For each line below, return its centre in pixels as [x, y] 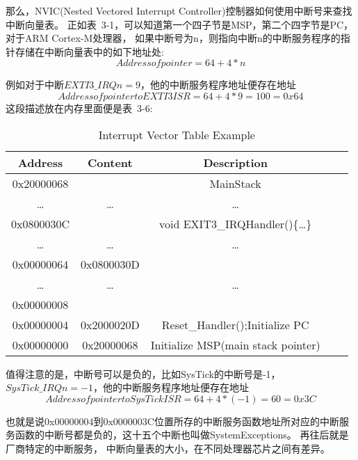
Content [110, 162]
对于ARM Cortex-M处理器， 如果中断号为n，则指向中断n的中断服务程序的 [173, 38]
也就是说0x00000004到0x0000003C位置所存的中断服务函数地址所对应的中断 [172, 421]
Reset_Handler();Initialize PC [235, 324]
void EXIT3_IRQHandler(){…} [236, 223]
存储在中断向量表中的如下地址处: [89, 51]
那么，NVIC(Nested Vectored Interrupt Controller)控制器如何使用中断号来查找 [179, 10]
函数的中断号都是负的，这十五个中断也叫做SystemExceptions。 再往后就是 [182, 435]
